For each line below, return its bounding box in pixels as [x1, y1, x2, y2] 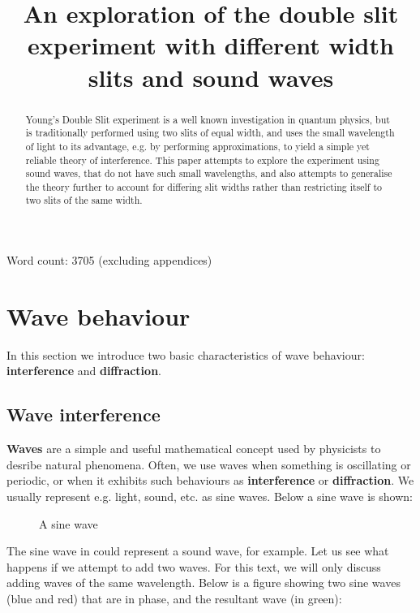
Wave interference [6, 402, 161, 427]
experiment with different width [28, 28, 394, 62]
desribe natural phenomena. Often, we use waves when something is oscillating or [6, 455, 411, 473]
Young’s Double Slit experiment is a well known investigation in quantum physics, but [25, 112, 390, 126]
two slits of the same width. [25, 193, 143, 207]
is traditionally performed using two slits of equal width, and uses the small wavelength [25, 126, 395, 140]
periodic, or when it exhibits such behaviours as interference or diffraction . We [6, 472, 414, 489]
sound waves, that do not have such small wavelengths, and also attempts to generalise [25, 166, 392, 180]
